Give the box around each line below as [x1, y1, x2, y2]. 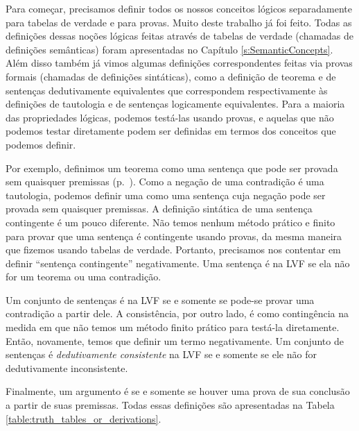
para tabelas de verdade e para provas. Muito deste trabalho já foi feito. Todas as [6, 15, 352, 29]
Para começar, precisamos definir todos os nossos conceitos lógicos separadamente [6, 1, 353, 15]
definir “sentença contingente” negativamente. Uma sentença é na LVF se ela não [6, 255, 350, 270]
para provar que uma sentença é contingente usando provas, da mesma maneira [6, 228, 342, 243]
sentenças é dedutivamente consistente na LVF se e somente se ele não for [6, 347, 317, 362]
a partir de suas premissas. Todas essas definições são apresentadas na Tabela [6, 398, 335, 412]
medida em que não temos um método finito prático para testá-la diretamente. [6, 320, 340, 335]
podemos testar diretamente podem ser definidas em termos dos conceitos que [6, 124, 336, 138]
